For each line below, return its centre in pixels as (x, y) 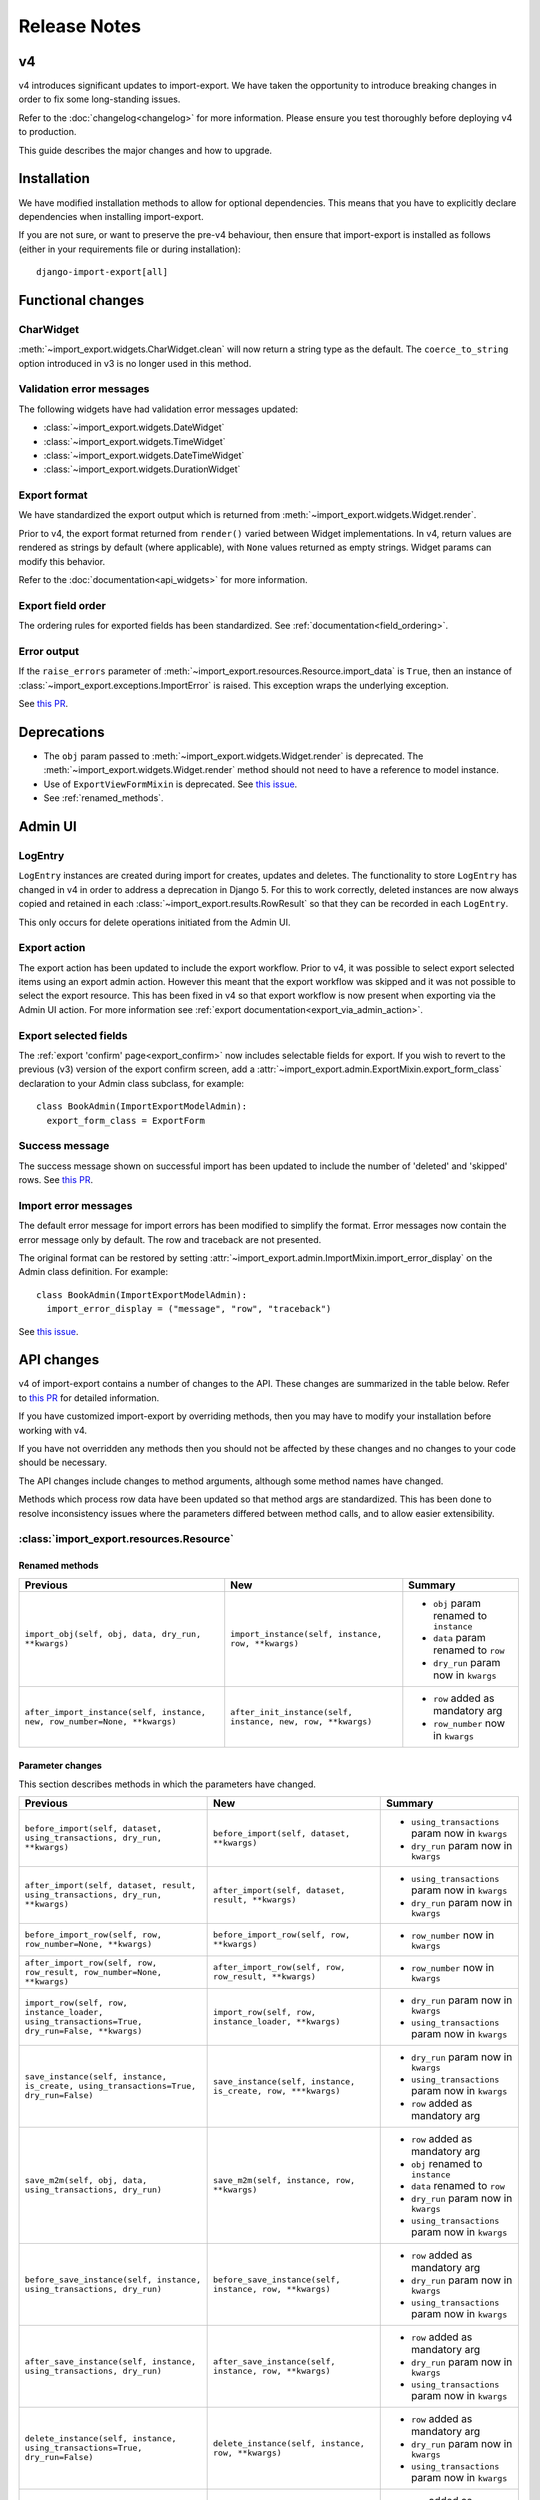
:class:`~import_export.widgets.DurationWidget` (142, 469)
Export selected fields (73, 1035)
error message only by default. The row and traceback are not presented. (170, 1239)
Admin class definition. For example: (93, 1272)
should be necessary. (62, 1462)
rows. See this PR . (56, 1180)
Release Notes (80, 26)
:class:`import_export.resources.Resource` (126, 1539)
